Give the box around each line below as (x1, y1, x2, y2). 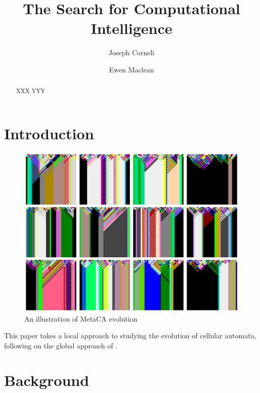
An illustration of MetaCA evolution (24, 313, 138, 324)
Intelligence (91, 18, 172, 38)
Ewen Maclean (109, 64, 154, 74)
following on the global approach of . (4, 340, 118, 350)
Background (4, 370, 90, 390)
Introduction (4, 123, 94, 143)
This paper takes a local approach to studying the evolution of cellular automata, (4, 330, 256, 341)
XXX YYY (16, 87, 46, 95)
